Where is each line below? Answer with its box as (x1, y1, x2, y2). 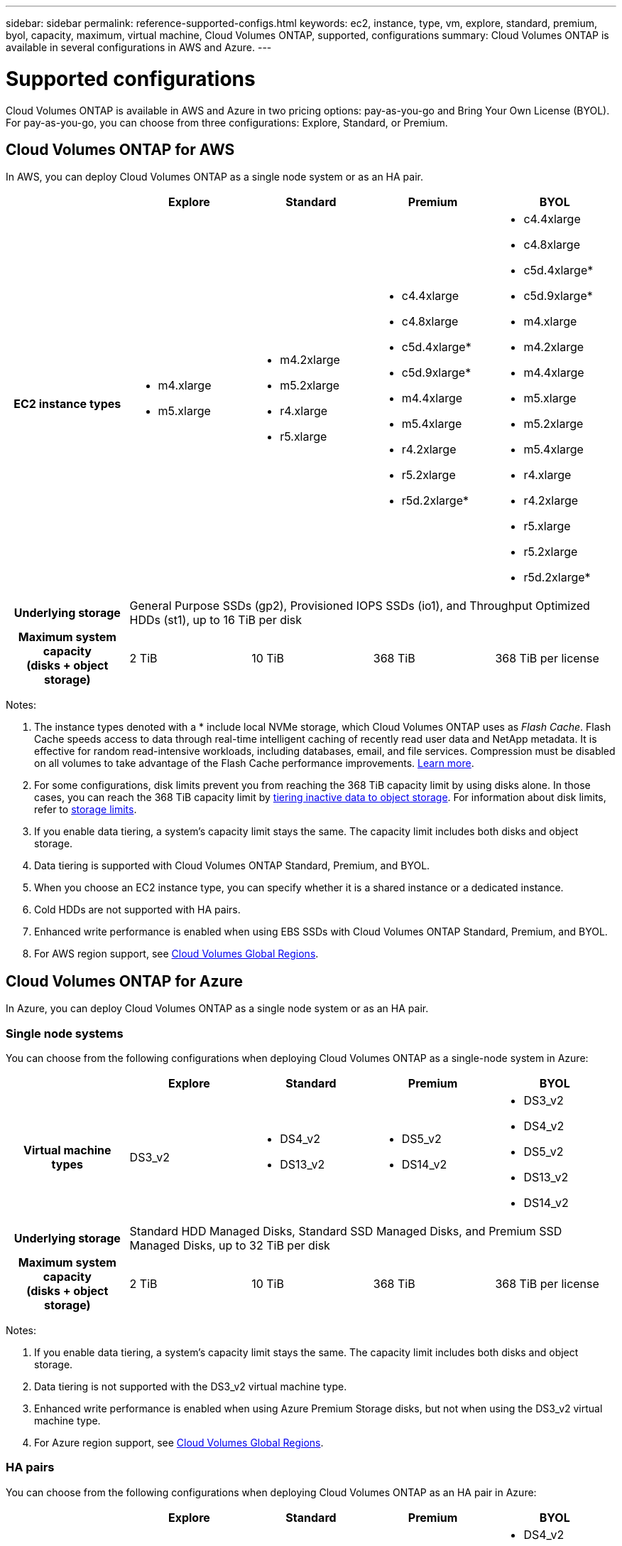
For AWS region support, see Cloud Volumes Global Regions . (34, 948, 319, 960)
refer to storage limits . (34, 803, 137, 816)
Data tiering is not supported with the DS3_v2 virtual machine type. (34, 1380, 347, 1392)
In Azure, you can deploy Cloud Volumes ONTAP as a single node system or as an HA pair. (6, 1002, 429, 1015)
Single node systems (6, 1026, 124, 1041)
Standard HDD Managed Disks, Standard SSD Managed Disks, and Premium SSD (129, 1223, 562, 1238)
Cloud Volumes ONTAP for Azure (6, 972, 244, 990)
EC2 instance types (13, 397, 121, 412)
